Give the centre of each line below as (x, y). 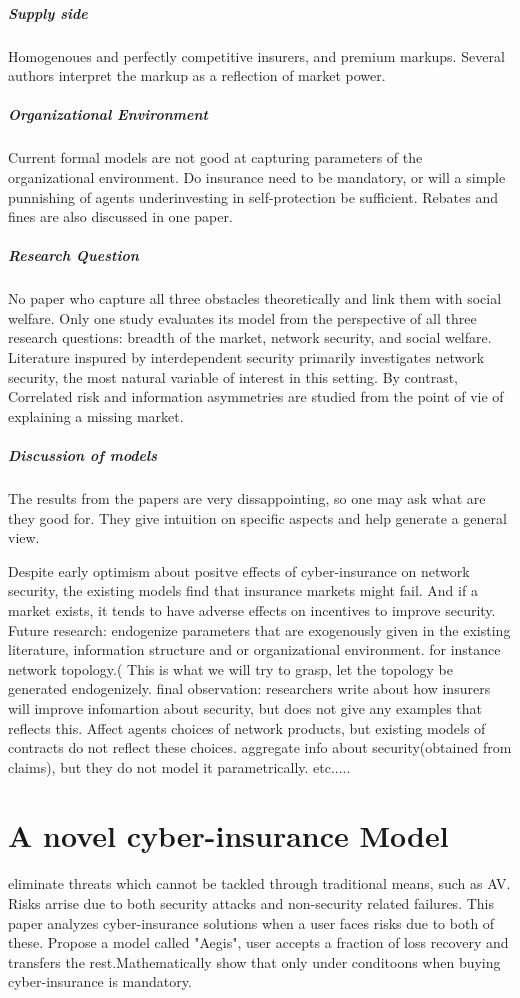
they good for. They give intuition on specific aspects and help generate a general (257, 517)
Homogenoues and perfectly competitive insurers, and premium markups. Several (256, 55)
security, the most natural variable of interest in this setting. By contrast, (233, 376)
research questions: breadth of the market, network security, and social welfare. (250, 337)
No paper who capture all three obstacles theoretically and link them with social (255, 298)
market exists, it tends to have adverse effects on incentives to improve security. (252, 609)
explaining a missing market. (96, 415)
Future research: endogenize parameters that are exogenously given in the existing (259, 629)
